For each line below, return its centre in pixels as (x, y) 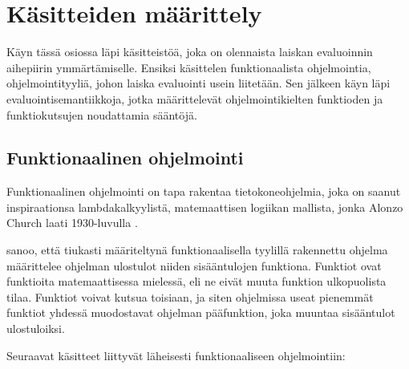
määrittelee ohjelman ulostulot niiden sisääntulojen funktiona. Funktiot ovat (194, 265)
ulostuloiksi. (36, 328)
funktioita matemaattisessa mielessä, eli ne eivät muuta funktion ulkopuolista (196, 281)
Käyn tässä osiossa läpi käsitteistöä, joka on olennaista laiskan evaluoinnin (190, 52)
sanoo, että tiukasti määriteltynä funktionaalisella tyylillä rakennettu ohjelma (197, 250)
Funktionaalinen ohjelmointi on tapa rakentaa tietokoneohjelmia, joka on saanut (204, 191)
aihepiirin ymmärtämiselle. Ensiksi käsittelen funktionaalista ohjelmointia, (189, 67)
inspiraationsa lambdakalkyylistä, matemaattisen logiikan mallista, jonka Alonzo (205, 207)
